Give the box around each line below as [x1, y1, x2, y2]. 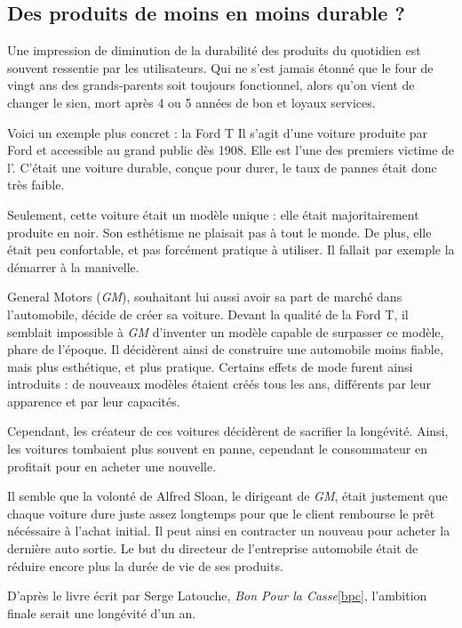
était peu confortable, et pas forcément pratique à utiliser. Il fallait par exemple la [7, 240, 455, 259]
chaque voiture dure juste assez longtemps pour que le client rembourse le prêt [7, 503, 435, 522]
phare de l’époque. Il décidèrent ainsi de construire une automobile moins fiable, [7, 340, 443, 358]
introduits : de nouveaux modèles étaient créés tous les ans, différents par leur [7, 374, 432, 393]
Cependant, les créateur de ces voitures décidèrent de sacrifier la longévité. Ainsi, [7, 422, 449, 440]
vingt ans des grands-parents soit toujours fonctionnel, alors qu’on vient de [7, 76, 415, 94]
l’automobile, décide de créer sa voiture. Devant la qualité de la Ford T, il [7, 304, 409, 323]
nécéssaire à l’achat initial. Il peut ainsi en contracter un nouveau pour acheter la [7, 521, 450, 540]
